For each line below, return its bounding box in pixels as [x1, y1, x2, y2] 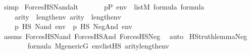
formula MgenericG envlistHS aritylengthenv [27, 40, 169, 51]
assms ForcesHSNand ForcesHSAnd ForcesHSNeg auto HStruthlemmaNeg [4, 30, 247, 41]
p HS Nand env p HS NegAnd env [14, 21, 132, 31]
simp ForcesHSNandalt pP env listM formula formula [4, 1, 205, 11]
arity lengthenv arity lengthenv [14, 11, 121, 21]
